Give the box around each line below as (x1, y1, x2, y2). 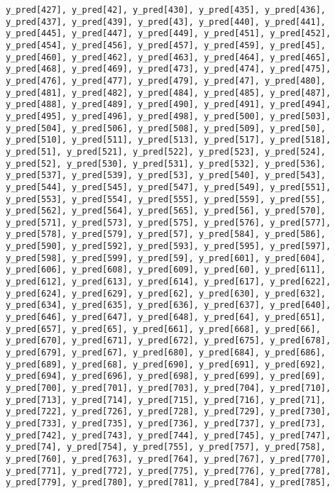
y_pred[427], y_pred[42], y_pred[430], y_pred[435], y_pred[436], (6, 5, 326, 15)
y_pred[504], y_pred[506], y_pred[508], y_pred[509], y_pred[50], (6, 123, 326, 133)
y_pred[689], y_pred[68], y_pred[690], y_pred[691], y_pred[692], (6, 359, 326, 370)
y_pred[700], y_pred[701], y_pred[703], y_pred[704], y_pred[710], (6, 383, 331, 393)
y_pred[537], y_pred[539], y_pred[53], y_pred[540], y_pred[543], (6, 170, 326, 181)
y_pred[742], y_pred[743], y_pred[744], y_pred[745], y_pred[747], (6, 430, 331, 441)
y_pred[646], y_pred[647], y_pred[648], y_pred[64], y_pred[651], (6, 312, 326, 323)
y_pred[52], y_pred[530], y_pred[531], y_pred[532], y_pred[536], (6, 158, 326, 169)
